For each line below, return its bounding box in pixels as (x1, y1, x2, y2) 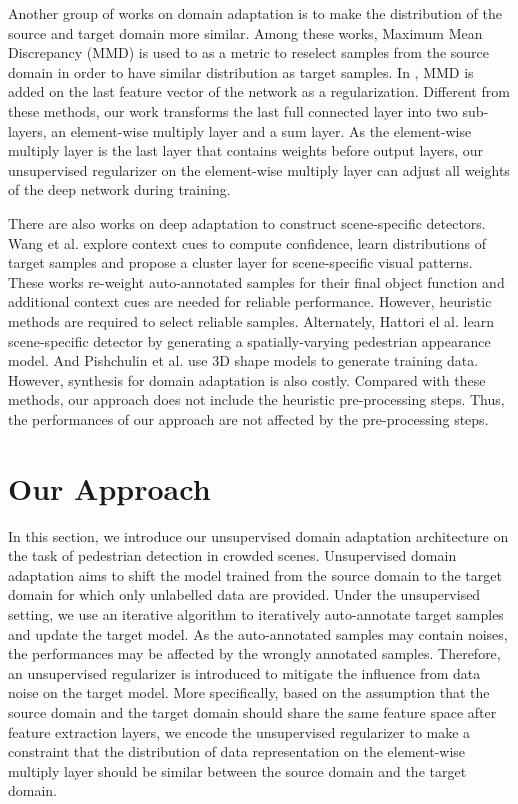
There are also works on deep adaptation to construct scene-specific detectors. (8, 212, 486, 233)
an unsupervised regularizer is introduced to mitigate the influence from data (8, 662, 481, 683)
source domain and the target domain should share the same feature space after (8, 701, 497, 722)
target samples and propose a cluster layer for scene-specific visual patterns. (8, 252, 473, 273)
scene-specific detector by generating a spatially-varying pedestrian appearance (8, 330, 491, 351)
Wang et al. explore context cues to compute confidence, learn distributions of (8, 232, 486, 253)
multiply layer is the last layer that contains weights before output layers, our (8, 140, 484, 161)
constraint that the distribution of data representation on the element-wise (8, 741, 466, 762)
